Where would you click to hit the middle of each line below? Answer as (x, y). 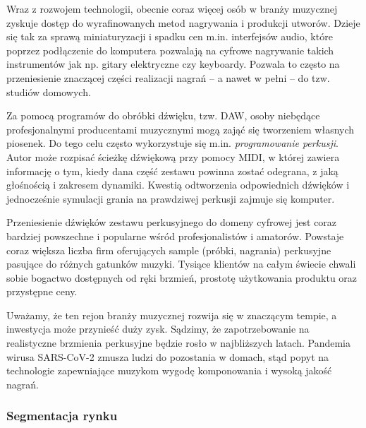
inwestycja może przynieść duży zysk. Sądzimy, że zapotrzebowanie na (158, 329)
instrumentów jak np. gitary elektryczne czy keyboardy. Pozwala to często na (173, 64)
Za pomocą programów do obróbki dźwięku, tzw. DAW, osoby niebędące (163, 115)
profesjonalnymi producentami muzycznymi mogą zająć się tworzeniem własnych (181, 129)
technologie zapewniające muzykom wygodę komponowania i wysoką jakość (169, 370)
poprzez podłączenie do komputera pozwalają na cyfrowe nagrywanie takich (170, 50)
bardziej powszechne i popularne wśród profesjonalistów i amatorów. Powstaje (175, 236)
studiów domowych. (49, 91)
